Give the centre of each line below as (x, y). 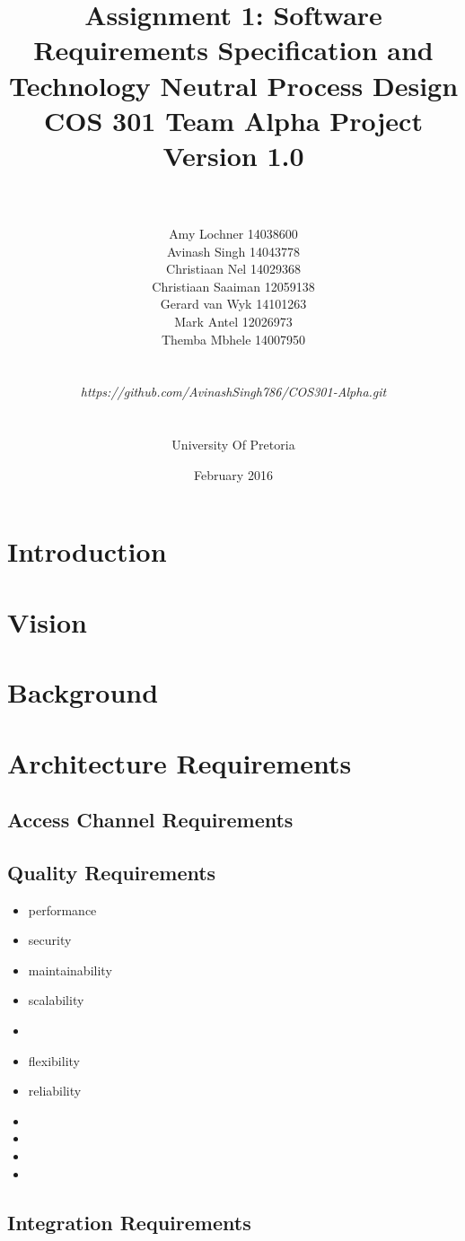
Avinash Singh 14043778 (233, 251)
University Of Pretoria (233, 445)
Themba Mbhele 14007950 (233, 339)
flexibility (54, 1060)
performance (62, 909)
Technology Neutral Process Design (233, 85)
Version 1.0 (233, 155)
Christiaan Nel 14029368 (233, 269)
